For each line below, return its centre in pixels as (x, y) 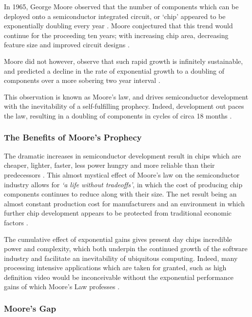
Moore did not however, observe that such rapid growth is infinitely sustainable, (124, 61)
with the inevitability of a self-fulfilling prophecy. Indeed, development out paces (124, 106)
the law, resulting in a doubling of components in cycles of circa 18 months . (118, 115)
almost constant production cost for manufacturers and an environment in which (125, 203)
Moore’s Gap (30, 308)
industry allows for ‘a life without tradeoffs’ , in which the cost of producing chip (123, 184)
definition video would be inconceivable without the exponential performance (119, 277)
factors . (16, 222)
